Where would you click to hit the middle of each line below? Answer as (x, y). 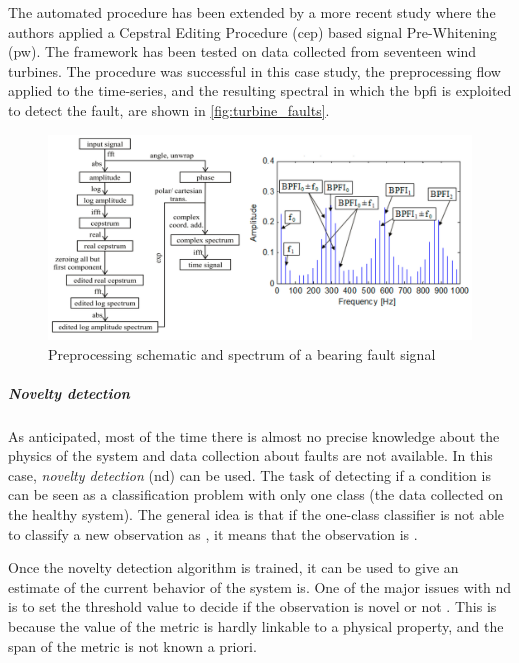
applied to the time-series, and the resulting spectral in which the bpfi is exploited (260, 90)
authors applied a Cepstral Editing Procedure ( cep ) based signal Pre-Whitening (252, 31)
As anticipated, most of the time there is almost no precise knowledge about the (254, 435)
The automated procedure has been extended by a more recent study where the (252, 12)
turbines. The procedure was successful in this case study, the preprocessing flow (254, 70)
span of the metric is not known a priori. (132, 645)
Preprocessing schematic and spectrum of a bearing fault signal (242, 353)
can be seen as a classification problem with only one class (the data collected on (256, 494)
